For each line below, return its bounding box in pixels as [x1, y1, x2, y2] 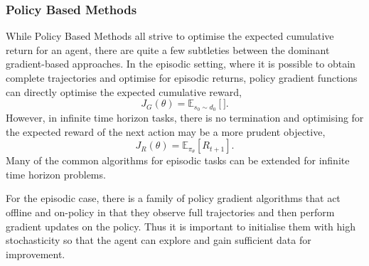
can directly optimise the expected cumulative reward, [6, 84, 242, 99]
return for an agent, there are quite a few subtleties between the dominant [6, 42, 330, 57]
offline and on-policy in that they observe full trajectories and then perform [6, 205, 335, 220]
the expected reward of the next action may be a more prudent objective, [6, 124, 326, 139]
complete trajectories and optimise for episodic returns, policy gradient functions [6, 70, 358, 85]
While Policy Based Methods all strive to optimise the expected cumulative [6, 28, 334, 43]
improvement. [6, 246, 65, 261]
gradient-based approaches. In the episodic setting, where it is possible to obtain [6, 56, 355, 71]
